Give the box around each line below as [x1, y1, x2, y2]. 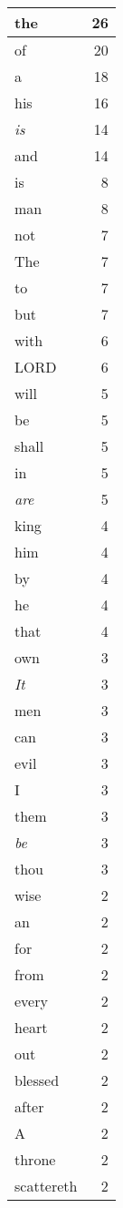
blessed [14, 1070, 60, 1090]
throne [14, 1149, 56, 1170]
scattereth [14, 1175, 78, 1196]
